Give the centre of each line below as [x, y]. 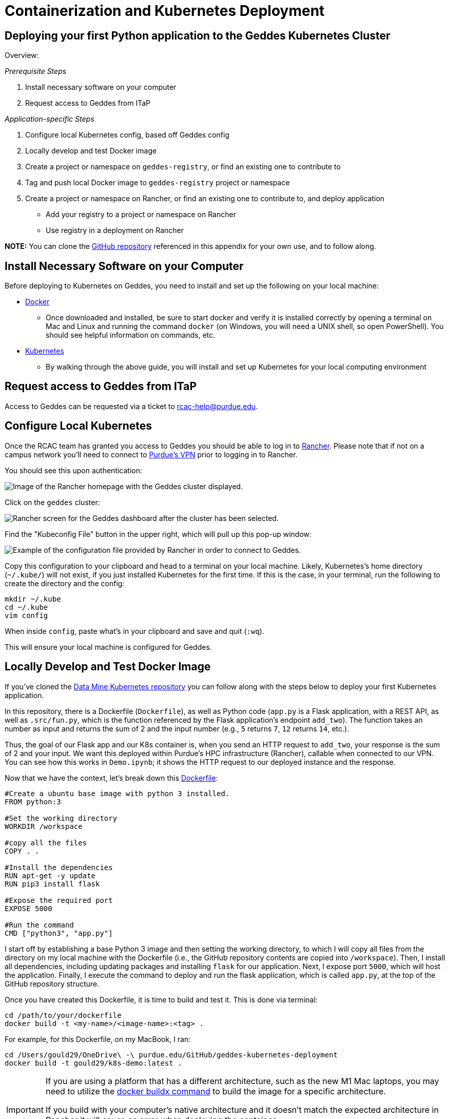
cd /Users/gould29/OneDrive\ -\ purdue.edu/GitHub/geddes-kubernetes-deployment [171, 1055]
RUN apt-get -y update [50, 875]
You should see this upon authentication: [74, 470]
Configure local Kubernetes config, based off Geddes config [128, 135]
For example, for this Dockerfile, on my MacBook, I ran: [98, 1039]
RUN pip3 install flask [52, 884]
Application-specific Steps [50, 119]
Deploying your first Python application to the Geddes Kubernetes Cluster [198, 35]
